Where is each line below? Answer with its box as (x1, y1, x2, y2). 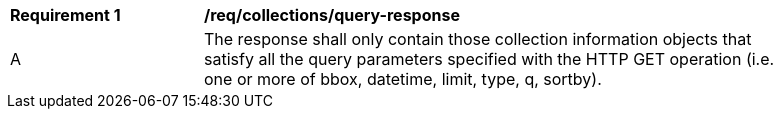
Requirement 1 (10, 5, 121, 25)
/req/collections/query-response (204, 5, 460, 25)
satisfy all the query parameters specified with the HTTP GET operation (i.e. (204, 49, 775, 69)
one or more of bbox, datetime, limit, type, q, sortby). (204, 69, 602, 89)
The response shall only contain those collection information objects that (204, 29, 752, 49)
